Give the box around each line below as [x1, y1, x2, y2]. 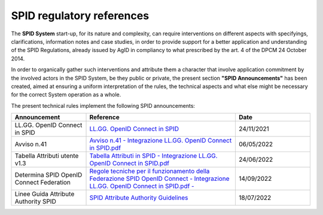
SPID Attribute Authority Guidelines [89, 193, 188, 202]
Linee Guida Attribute [14, 190, 75, 198]
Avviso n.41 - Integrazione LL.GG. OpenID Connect [89, 137, 232, 145]
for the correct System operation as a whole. [11, 91, 121, 98]
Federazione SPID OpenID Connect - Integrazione [89, 174, 230, 183]
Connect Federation [14, 178, 71, 187]
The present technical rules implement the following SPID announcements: [11, 102, 196, 109]
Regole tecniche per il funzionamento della [89, 167, 210, 175]
